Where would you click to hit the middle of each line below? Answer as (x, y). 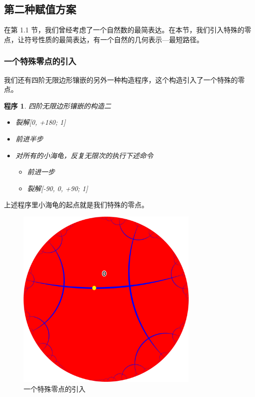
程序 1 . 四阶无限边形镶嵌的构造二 (57, 105)
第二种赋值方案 (40, 9)
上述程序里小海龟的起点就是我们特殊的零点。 (76, 205)
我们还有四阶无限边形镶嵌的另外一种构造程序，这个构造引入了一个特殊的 (121, 79)
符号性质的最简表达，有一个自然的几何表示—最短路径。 (114, 39)
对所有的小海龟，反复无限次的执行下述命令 (84, 155)
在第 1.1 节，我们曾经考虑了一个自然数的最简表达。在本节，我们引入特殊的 (124, 30)
